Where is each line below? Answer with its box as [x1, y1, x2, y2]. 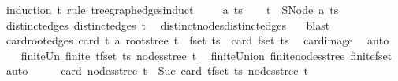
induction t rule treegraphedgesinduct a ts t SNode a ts [6, 2, 339, 17]
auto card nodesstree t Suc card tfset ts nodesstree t [6, 62, 308, 79]
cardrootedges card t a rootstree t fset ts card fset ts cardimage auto [6, 32, 389, 48]
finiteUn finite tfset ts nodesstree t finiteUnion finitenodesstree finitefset [20, 47, 392, 63]
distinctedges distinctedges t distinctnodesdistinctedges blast [6, 16, 330, 33]
